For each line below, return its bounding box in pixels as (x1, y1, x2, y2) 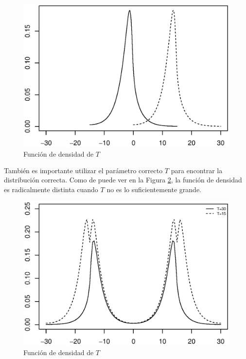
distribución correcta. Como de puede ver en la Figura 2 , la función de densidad (4, 175, 242, 185)
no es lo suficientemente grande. (106, 184, 201, 194)
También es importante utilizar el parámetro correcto (4, 165, 163, 175)
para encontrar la (171, 165, 223, 175)
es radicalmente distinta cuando (4, 184, 98, 194)
